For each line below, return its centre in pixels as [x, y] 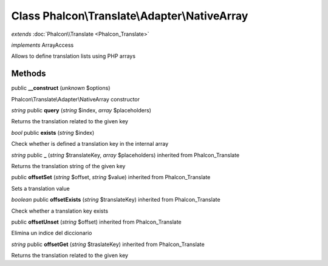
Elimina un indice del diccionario [52, 233]
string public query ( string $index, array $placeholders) [81, 111]
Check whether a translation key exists [60, 211]
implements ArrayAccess [43, 45]
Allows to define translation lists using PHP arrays [73, 56]
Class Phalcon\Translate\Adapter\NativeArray [130, 16]
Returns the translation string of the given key [68, 166]
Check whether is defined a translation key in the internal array [90, 144]
